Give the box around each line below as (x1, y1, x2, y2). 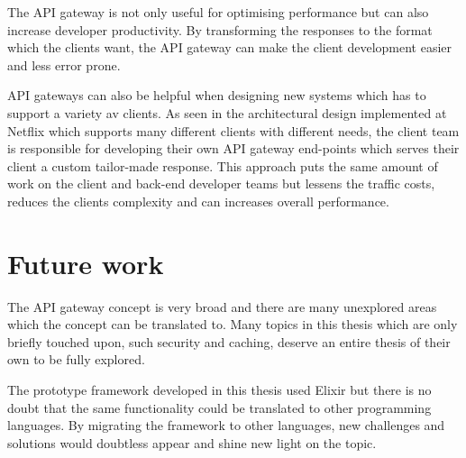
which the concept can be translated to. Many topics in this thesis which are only (7, 315, 458, 334)
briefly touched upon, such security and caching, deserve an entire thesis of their (7, 332, 451, 351)
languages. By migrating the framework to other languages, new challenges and (7, 416, 445, 435)
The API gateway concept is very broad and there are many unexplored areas (7, 297, 437, 316)
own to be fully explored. (7, 350, 145, 369)
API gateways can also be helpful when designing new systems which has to (7, 86, 426, 105)
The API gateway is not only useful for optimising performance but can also (7, 3, 429, 21)
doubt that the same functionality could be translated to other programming (7, 398, 432, 417)
